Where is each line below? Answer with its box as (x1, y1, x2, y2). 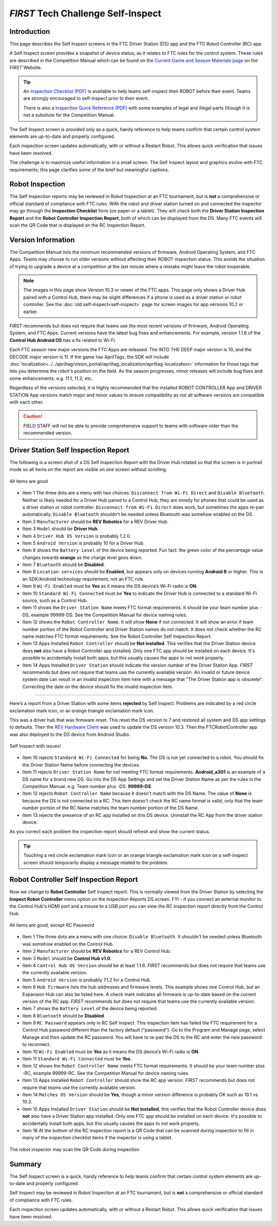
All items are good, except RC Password (9, 922, 94, 928)
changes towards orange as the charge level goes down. (22, 554, 143, 560)
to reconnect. (22, 1041, 51, 1048)
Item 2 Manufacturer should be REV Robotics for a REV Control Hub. (22, 948, 171, 954)
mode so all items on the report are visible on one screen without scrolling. (9, 467, 168, 473)
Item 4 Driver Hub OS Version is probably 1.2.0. (22, 533, 131, 539)
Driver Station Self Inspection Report (9, 446, 130, 454)
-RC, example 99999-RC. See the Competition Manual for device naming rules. (22, 1070, 190, 1076)
